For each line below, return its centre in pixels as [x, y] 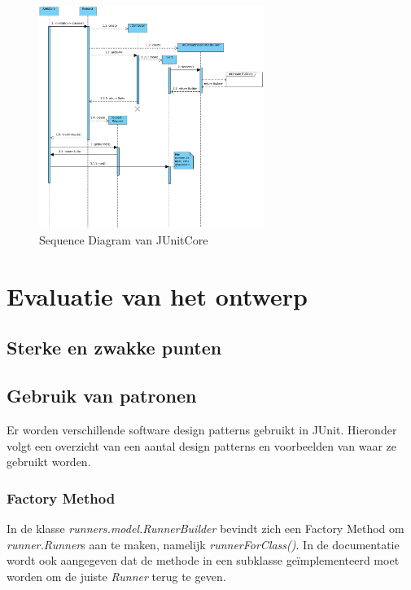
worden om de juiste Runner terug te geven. [116, 576]
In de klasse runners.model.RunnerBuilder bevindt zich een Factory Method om [205, 528]
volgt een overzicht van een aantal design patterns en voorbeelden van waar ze [201, 445]
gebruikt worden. [49, 462]
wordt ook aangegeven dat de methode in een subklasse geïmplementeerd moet [203, 560]
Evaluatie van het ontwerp [157, 295]
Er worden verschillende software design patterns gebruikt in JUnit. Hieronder [202, 429]
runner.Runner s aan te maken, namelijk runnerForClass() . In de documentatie [203, 544]
